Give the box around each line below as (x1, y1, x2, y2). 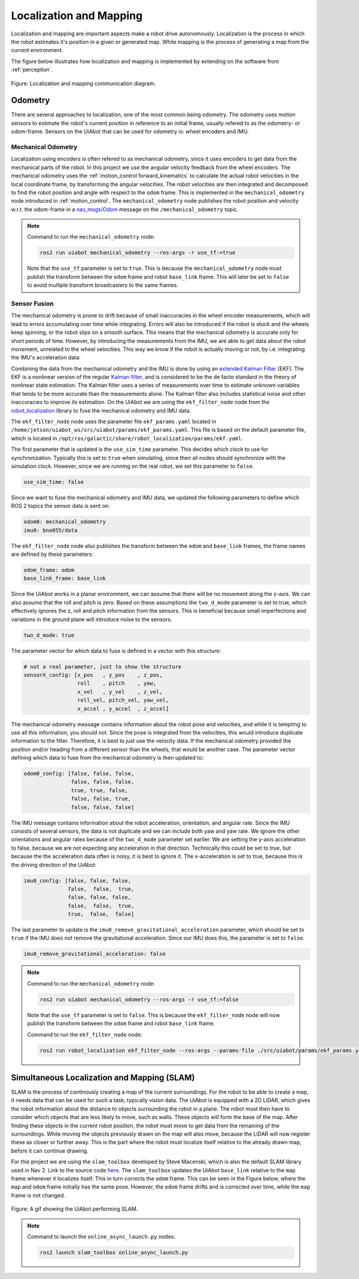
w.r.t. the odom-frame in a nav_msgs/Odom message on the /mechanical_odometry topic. (11, 206, 239, 213)
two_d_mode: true (23, 631, 75, 639)
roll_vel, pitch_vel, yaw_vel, (77, 697, 169, 704)
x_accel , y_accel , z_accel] (77, 705, 169, 712)
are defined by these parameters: (11, 550, 94, 558)
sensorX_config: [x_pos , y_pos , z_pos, (23, 672, 163, 678)
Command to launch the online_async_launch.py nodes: (27, 1233, 176, 1240)
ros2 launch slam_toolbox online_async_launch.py (39, 1249, 188, 1256)
